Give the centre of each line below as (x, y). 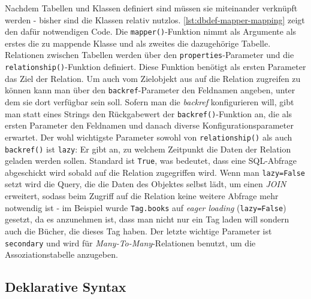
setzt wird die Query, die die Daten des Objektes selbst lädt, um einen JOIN (146, 184)
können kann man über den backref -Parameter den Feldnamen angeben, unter (150, 90)
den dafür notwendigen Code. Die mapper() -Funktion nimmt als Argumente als (151, 31)
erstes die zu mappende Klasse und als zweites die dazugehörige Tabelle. (138, 43)
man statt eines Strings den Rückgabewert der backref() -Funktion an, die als (149, 113)
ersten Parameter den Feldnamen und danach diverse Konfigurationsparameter (149, 125)
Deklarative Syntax (66, 287)
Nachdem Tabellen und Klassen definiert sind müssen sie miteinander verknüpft (151, 8)
